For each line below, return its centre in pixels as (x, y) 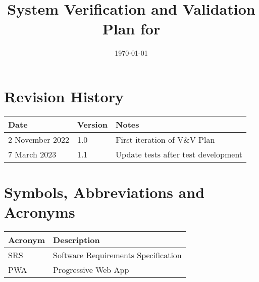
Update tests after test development (179, 154)
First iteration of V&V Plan (165, 139)
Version (92, 124)
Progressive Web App (91, 270)
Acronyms (40, 212)
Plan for (131, 29)
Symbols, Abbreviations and (105, 192)
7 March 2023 (32, 154)
